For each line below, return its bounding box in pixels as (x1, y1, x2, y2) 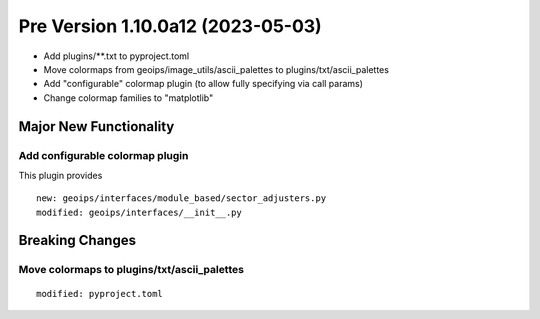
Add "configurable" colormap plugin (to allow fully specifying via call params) (43, 78, 364, 90)
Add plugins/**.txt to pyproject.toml (43, 50, 190, 62)
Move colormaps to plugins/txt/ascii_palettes (18, 263, 245, 277)
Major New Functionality (18, 118, 175, 135)
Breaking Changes (18, 232, 137, 249)
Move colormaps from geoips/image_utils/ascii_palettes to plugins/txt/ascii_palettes (43, 63, 390, 75)
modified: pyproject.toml (36, 288, 164, 299)
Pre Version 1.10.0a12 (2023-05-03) (18, 15, 322, 37)
